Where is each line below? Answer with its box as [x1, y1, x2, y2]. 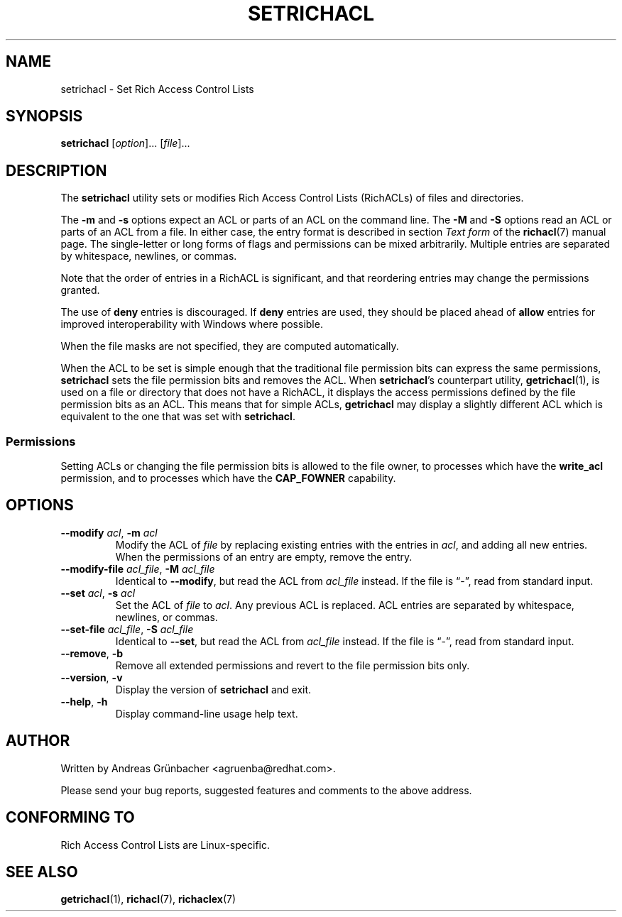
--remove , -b [60, 647, 124, 659]
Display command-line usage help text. [115, 707, 298, 720]
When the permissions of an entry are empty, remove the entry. [115, 550, 413, 563]
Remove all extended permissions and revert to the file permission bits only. [115, 659, 470, 671]
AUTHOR [6, 732, 70, 750]
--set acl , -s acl [60, 586, 136, 599]
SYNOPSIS [6, 107, 83, 126]
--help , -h [60, 695, 108, 708]
